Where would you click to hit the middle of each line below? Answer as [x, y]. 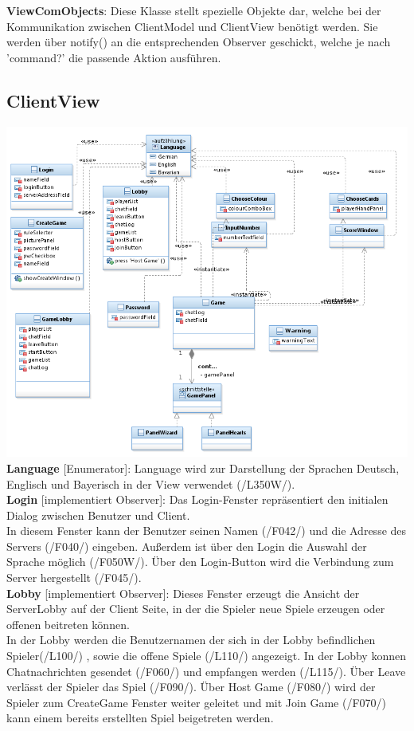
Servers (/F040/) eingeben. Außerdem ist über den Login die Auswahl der [187, 546]
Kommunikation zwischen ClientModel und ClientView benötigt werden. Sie [192, 26]
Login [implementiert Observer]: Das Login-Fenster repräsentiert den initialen [197, 499]
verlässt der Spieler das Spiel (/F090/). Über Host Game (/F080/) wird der [191, 687]
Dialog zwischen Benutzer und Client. [98, 515]
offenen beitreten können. [68, 624]
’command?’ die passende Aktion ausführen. [114, 57]
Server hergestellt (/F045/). [74, 578]
